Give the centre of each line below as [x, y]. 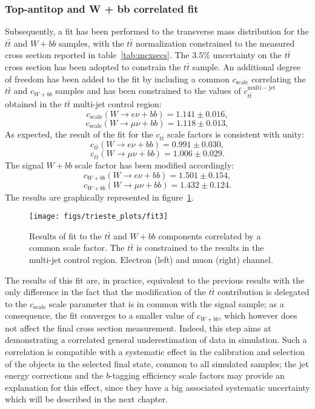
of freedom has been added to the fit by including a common [117, 78]
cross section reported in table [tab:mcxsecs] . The [97, 55]
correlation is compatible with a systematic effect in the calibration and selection [155, 351]
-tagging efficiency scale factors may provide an [197, 375]
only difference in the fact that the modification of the [105, 292]
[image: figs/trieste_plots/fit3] [99, 217]
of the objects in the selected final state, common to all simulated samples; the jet [157, 363]
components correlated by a [210, 235]
